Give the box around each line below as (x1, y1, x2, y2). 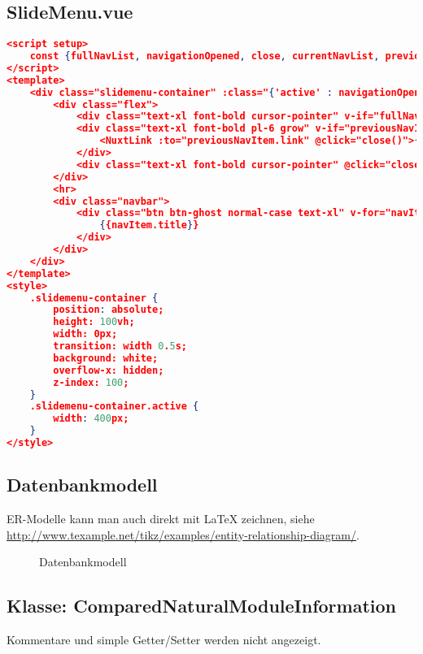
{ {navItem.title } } (99, 219, 199, 232)
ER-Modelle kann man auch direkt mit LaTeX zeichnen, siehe (7, 510, 315, 527)
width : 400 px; (53, 413, 129, 425)
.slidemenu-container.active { (29, 401, 199, 413)
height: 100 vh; (53, 316, 135, 328)
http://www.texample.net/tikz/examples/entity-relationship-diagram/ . (7, 526, 360, 543)
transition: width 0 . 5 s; (53, 340, 188, 353)
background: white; (53, 352, 159, 364)
